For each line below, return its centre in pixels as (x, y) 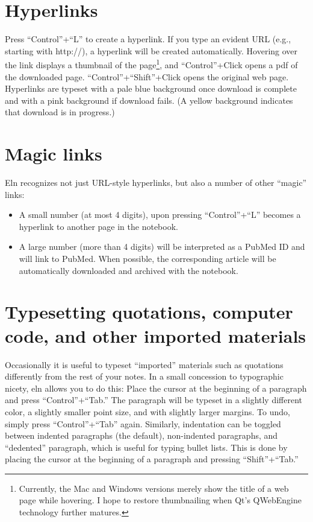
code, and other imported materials (156, 335)
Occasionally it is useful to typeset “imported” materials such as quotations (144, 364)
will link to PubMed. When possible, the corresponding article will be (147, 259)
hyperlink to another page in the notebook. (98, 226)
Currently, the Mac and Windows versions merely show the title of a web (154, 488)
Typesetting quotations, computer (149, 312)
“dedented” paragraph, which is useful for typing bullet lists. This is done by (146, 447)
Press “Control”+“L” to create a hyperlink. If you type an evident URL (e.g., (148, 39)
